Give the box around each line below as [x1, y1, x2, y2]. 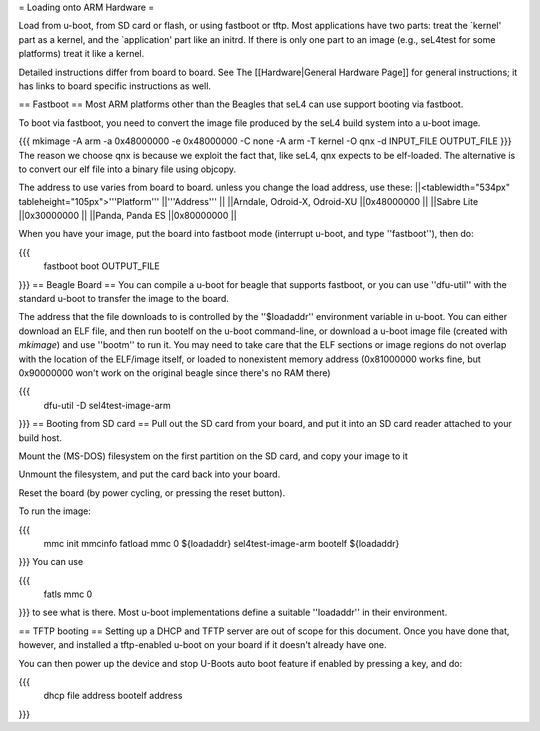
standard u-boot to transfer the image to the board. [18, 293, 229, 305]
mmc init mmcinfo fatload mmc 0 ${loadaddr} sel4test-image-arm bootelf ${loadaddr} [43, 537, 400, 549]
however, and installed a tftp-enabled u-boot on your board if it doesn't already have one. [18, 639, 387, 651]
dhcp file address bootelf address [43, 690, 183, 702]
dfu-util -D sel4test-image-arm [43, 399, 172, 411]
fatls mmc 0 [43, 588, 93, 600]
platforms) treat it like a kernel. [18, 48, 145, 60]
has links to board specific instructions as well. [18, 80, 212, 92]
